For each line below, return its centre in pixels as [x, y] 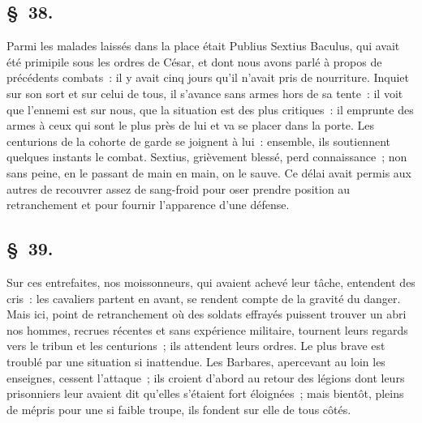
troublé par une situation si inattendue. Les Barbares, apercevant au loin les [196, 361]
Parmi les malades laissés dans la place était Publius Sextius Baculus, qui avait [203, 46]
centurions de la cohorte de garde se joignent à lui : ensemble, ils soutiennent [198, 141]
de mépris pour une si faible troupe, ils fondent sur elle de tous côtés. [179, 409]
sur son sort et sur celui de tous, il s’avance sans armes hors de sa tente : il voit [205, 93]
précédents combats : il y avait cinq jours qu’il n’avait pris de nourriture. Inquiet [208, 77]
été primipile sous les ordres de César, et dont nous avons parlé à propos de [194, 61]
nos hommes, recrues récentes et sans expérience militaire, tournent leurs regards [207, 329]
